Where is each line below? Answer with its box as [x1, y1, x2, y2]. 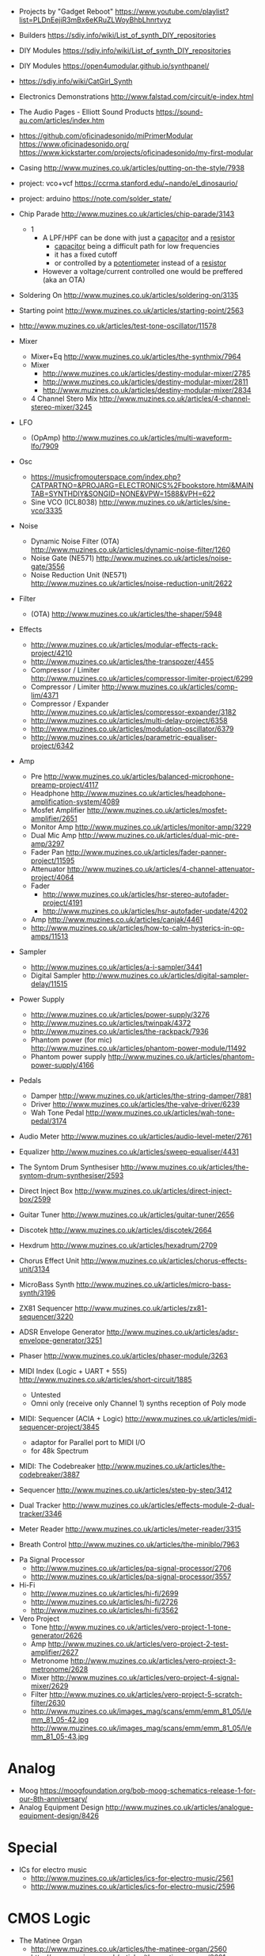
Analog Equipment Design [18, 1802, 104, 1812]
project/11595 [30, 856, 75, 865]
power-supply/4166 [30, 1061, 95, 1070]
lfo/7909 [30, 441, 59, 451]
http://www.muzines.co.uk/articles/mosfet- [86, 806, 228, 814]
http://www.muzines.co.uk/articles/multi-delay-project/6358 [30, 716, 228, 725]
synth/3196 [18, 1288, 56, 1298]
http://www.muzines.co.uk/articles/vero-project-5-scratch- [49, 1690, 243, 1699]
